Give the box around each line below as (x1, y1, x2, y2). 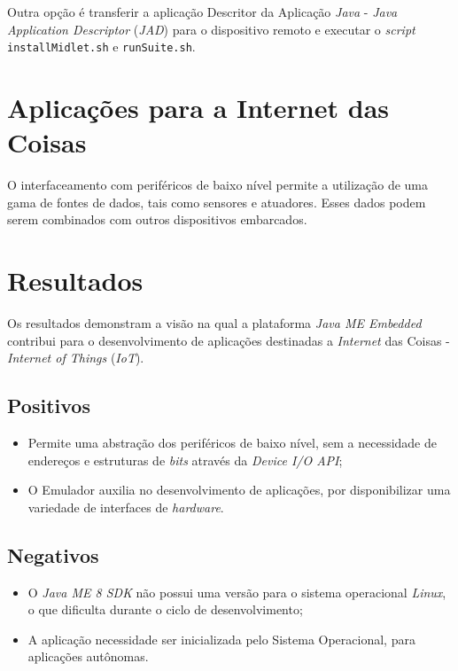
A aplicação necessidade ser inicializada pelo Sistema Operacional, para (27, 629, 415, 648)
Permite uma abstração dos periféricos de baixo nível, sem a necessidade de (27, 433, 437, 452)
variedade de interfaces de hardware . (27, 497, 224, 516)
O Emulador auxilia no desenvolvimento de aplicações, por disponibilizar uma (27, 480, 451, 499)
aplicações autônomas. (27, 647, 149, 666)
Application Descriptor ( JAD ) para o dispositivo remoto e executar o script (7, 20, 415, 38)
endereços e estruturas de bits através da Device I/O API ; (27, 450, 343, 469)
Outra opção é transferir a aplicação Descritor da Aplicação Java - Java (7, 3, 398, 20)
